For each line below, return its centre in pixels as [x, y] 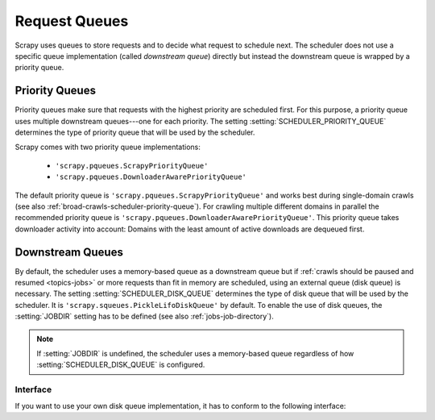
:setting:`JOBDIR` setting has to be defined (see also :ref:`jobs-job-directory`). [144, 316]
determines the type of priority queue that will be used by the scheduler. [135, 132]
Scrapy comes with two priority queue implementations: [108, 147]
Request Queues [72, 21]
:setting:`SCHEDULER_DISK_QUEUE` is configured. [121, 365]
